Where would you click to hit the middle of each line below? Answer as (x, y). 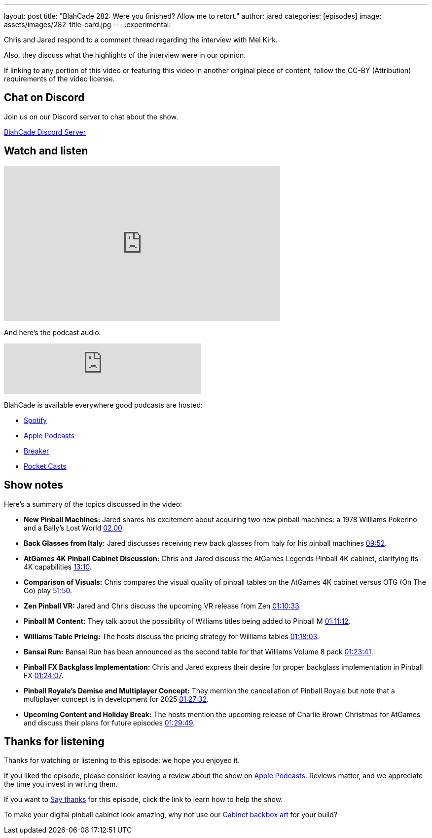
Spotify (35, 420)
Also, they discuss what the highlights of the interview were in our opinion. (125, 55)
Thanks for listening (54, 741)
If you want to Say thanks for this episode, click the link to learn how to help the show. (144, 800)
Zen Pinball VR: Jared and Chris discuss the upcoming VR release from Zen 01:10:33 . (162, 606)
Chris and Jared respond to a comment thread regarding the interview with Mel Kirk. (141, 40)
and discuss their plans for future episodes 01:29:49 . (109, 723)
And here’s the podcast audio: (53, 332)
